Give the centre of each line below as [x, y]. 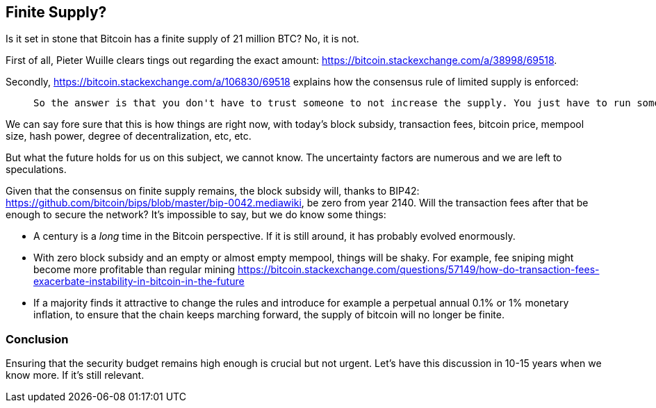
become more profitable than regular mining [134, 270]
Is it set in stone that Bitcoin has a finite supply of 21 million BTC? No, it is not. [182, 39]
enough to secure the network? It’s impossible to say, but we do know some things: [196, 215]
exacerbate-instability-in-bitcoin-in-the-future [139, 281]
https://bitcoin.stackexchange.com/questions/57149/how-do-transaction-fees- [419, 270]
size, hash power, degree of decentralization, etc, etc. [129, 136]
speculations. [36, 170]
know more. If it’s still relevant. [75, 375]
